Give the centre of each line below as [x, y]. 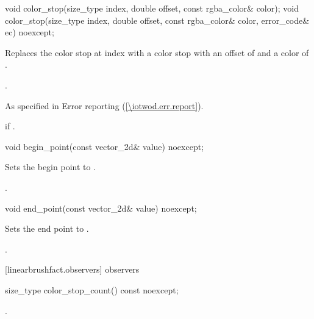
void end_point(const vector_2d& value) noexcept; [101, 208]
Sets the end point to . [47, 228]
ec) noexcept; [30, 32]
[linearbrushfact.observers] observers [72, 269]
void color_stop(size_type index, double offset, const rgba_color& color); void [152, 8]
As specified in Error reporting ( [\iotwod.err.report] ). [104, 105]
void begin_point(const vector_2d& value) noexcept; [105, 146]
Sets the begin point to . [51, 167]
